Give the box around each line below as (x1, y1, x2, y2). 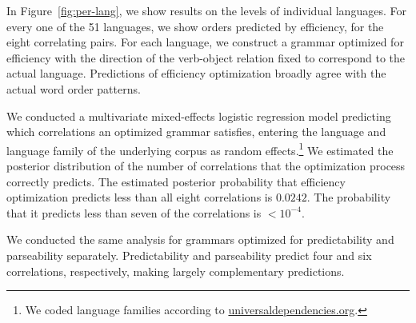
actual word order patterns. (6, 80, 141, 97)
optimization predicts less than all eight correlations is (6, 189, 273, 205)
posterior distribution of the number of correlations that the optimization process (6, 158, 406, 173)
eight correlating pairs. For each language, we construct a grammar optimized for (6, 34, 404, 50)
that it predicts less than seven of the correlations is (6, 204, 262, 221)
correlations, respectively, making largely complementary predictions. (6, 262, 345, 279)
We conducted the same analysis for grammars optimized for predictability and (6, 231, 394, 248)
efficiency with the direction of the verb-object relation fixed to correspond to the (6, 49, 406, 66)
